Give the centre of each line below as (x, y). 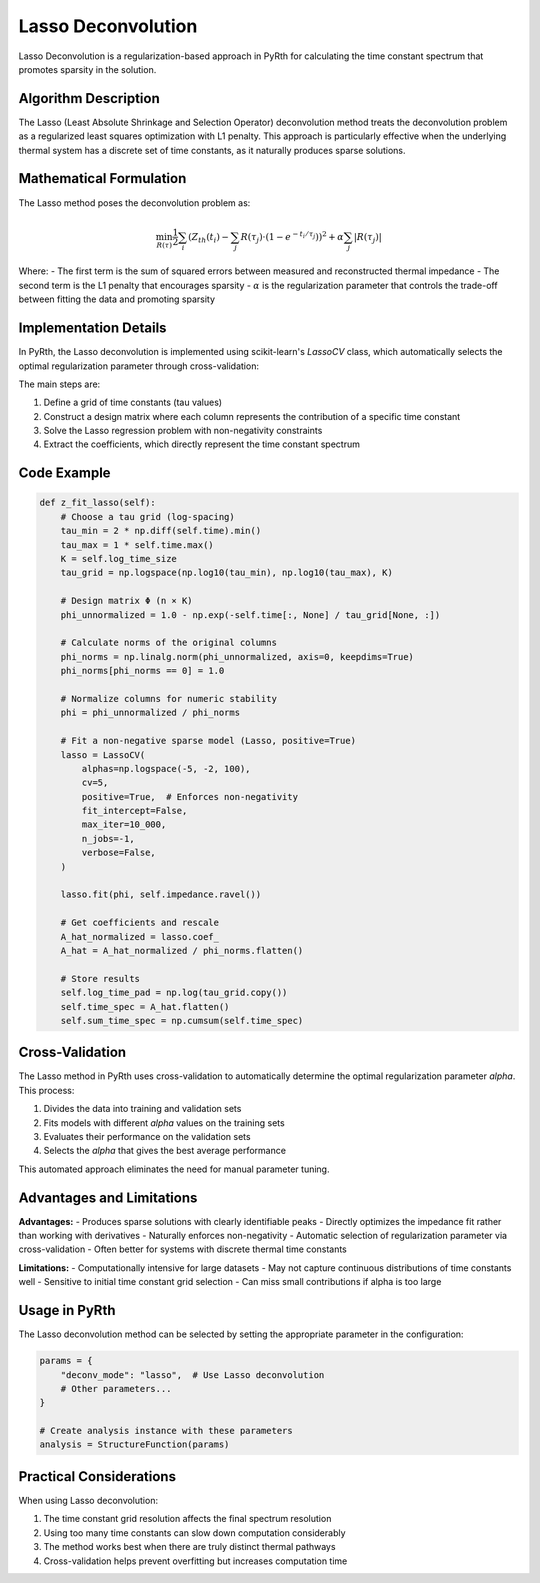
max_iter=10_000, (124, 824)
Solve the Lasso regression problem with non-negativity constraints (183, 431)
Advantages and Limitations (108, 1197)
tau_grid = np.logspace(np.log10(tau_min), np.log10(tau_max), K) (227, 573)
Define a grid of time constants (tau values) (133, 402)
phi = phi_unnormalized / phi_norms (150, 713)
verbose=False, (119, 853)
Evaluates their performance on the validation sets (147, 1136)
